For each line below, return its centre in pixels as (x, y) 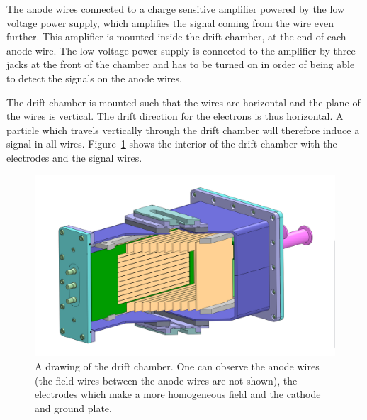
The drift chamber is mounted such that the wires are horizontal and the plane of (183, 102)
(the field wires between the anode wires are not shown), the (166, 380)
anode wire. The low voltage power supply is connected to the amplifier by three (181, 50)
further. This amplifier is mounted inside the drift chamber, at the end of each (176, 37)
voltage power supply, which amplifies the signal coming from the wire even (170, 22)
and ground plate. (73, 408)
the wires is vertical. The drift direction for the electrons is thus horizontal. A (175, 116)
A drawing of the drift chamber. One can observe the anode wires (177, 366)
